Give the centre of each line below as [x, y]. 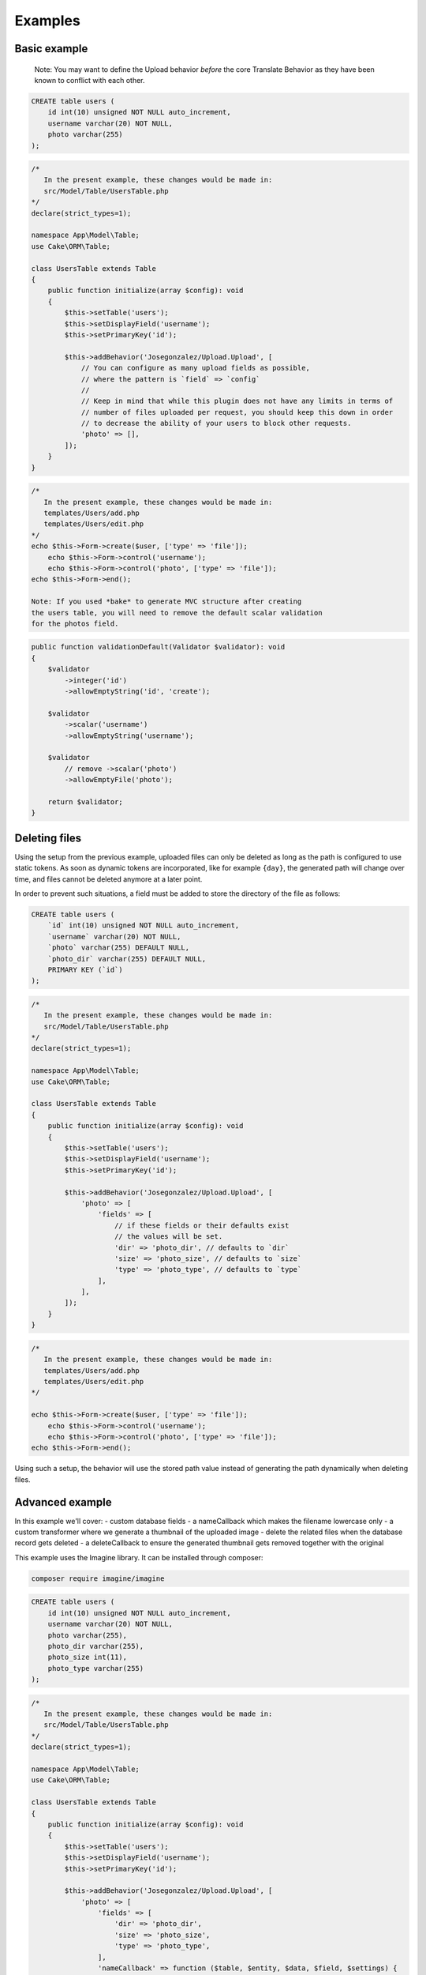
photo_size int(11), [88, 1657]
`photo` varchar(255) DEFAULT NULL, [118, 948]
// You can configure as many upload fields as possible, [196, 368]
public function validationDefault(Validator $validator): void [158, 647]
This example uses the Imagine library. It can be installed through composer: [139, 1557]
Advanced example [63, 1502]
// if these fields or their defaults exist [202, 1225]
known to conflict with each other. [90, 80]
